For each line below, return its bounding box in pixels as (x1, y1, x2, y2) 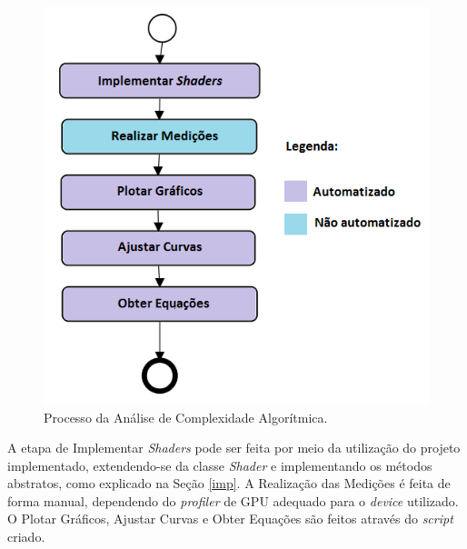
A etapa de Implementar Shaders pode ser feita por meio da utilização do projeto (7, 438, 461, 457)
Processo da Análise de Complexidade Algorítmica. (44, 407, 328, 426)
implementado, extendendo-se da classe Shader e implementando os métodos (7, 455, 432, 474)
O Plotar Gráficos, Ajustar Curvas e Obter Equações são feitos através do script (7, 509, 453, 528)
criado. (7, 527, 45, 546)
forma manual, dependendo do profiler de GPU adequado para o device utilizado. (7, 491, 459, 510)
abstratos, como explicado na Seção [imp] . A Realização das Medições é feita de (7, 474, 451, 493)
